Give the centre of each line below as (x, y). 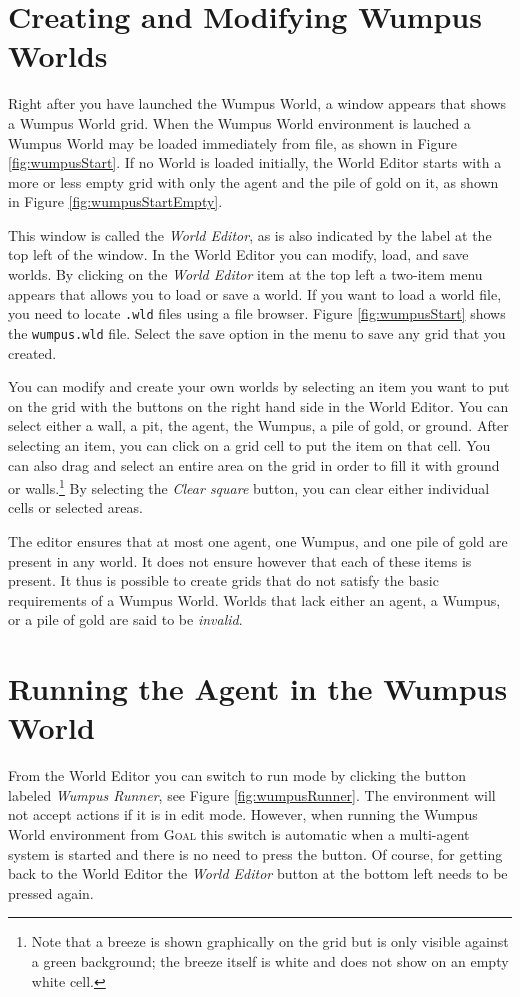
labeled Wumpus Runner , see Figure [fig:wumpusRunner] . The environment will (252, 794)
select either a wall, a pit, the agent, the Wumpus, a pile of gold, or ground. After (258, 425)
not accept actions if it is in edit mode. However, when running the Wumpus (243, 814)
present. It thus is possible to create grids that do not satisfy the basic (223, 580)
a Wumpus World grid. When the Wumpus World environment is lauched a (239, 122)
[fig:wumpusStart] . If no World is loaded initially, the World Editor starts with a (255, 162)
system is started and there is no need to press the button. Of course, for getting (255, 853)
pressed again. (51, 892)
